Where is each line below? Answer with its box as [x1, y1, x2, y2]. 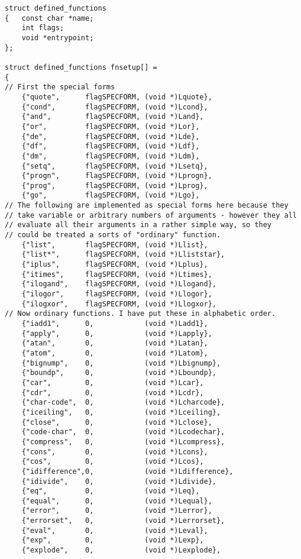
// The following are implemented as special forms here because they [5, 201, 289, 210]
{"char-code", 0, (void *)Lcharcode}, [21, 398, 225, 407]
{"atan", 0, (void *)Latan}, [21, 339, 208, 348]
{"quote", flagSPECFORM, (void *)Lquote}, [21, 92, 212, 101]
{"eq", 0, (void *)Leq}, [21, 487, 200, 496]
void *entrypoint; [21, 33, 94, 42]
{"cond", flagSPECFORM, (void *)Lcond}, [21, 102, 208, 111]
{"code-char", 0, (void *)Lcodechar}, [21, 428, 225, 437]
